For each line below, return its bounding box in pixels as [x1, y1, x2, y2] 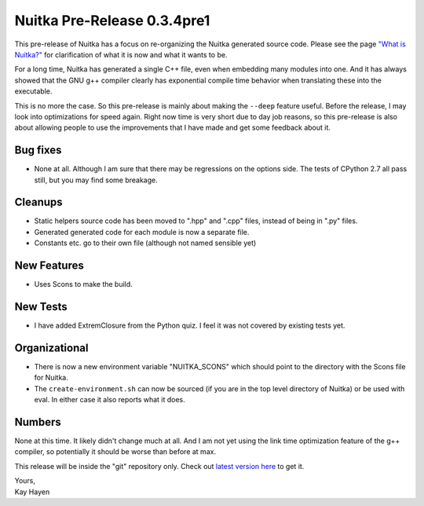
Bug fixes [14, 144, 62, 157]
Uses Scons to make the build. [34, 280, 133, 289]
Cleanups [14, 196, 63, 209]
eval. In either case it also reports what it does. [34, 395, 186, 405]
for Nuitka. [34, 373, 68, 383]
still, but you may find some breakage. [34, 175, 159, 185]
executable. [14, 86, 53, 96]
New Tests [14, 299, 68, 313]
